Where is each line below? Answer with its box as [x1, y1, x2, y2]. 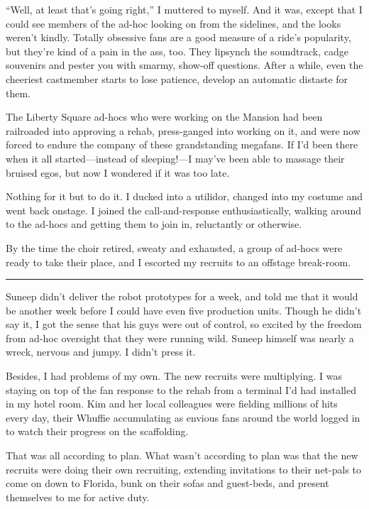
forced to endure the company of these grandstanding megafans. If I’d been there [6, 137, 358, 152]
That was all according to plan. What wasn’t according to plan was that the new [6, 448, 358, 463]
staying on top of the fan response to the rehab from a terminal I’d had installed [6, 382, 356, 397]
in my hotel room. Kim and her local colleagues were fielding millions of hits [6, 396, 338, 411]
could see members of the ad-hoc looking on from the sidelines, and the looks [6, 16, 341, 31]
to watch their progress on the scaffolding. [6, 424, 189, 439]
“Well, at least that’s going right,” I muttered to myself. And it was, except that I [6, 2, 363, 16]
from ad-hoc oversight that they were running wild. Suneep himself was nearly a [6, 330, 354, 345]
